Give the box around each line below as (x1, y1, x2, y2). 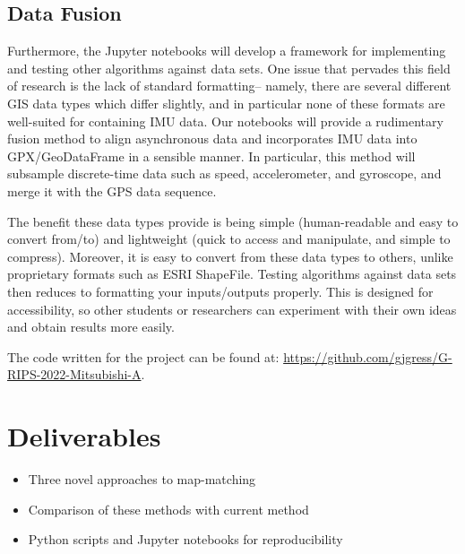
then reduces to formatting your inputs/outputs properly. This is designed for (7, 281, 434, 300)
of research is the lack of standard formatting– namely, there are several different (7, 76, 452, 95)
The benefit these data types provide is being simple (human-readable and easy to (7, 212, 459, 230)
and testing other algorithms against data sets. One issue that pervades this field (7, 58, 451, 77)
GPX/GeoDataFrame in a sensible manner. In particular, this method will (7, 146, 416, 165)
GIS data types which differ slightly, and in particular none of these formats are (7, 93, 445, 112)
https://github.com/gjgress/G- (283, 347, 452, 366)
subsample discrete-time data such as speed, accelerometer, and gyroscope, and (7, 164, 442, 183)
